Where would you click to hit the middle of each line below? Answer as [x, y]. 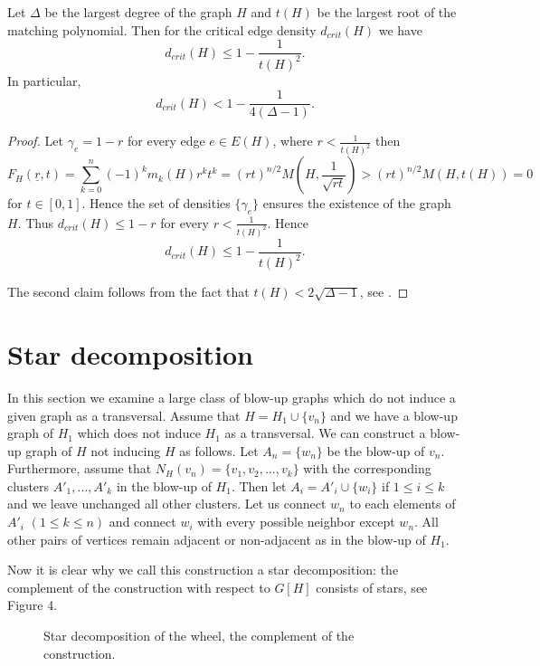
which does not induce [139, 433]
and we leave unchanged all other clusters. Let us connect [167, 504]
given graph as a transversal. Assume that [124, 415]
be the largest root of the [387, 12]
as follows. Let [219, 450]
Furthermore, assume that [80, 468]
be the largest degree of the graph [138, 12]
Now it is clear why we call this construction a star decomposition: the [203, 570]
